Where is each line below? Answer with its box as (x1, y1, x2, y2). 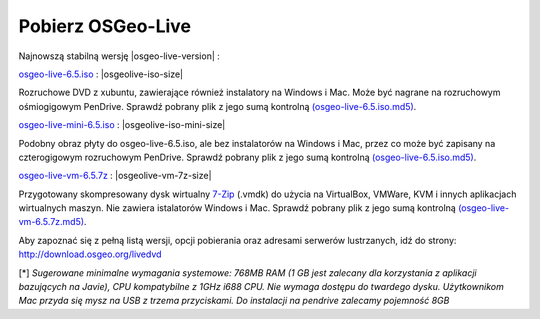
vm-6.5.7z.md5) (18, 216, 85, 228)
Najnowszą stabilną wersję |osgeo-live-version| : (18, 50, 220, 62)
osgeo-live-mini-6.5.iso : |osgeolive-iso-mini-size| (18, 119, 226, 131)
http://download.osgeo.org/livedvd (18, 248, 162, 260)
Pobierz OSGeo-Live (18, 15, 192, 37)
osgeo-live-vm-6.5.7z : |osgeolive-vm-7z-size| (18, 170, 212, 182)
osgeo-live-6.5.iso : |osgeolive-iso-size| (18, 68, 184, 80)
